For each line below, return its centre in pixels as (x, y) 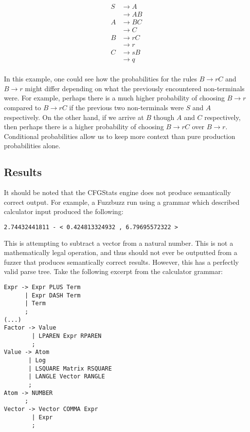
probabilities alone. (32, 146)
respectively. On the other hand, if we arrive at (74, 117)
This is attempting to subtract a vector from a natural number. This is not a (119, 243)
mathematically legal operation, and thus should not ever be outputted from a (121, 252)
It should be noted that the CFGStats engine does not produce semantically (117, 192)
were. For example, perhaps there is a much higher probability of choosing (115, 98)
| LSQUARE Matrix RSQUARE (70, 368)
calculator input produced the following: (64, 211)
